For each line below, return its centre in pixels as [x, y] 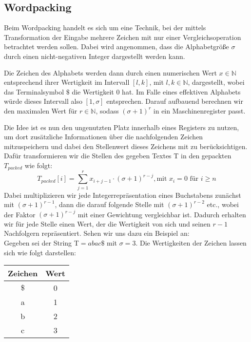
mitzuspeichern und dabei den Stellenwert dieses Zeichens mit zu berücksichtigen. [126, 146]
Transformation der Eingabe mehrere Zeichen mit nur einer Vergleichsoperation [123, 37]
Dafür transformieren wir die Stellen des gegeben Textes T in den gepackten [118, 156]
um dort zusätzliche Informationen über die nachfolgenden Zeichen [104, 137]
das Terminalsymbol [34, 91]
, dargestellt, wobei [216, 82]
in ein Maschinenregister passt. [199, 110]
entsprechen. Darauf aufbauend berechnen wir [175, 101]
